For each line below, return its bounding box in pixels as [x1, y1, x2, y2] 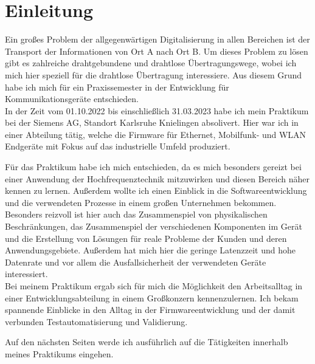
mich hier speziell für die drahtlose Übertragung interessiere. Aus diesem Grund [5, 68, 302, 81]
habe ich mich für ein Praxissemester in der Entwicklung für [5, 80, 229, 93]
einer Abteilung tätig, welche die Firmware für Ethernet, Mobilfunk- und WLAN [5, 128, 306, 140]
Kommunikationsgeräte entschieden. [5, 92, 139, 105]
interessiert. [5, 267, 48, 280]
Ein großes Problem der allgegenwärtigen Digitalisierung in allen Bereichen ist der [5, 33, 310, 46]
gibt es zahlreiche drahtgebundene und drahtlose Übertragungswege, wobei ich [5, 57, 297, 69]
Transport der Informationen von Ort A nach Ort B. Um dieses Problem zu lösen [5, 44, 308, 57]
